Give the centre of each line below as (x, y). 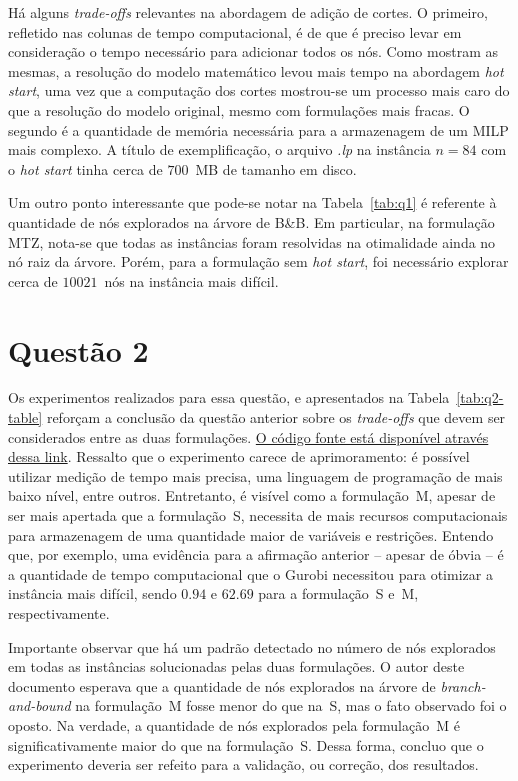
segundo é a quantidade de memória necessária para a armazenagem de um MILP (258, 129)
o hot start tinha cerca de (85, 168)
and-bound (39, 705)
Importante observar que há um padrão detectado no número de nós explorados (252, 646)
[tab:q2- (480, 397)
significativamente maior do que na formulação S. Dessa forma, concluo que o (246, 744)
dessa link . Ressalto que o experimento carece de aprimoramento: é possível (239, 456)
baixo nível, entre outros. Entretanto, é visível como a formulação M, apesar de (252, 495)
